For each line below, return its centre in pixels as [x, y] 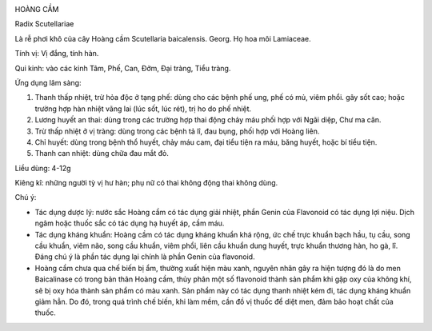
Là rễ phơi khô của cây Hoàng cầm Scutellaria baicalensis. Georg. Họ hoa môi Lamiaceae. [163, 38]
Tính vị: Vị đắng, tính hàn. [57, 54]
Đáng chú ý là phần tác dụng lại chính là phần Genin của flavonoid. [145, 257]
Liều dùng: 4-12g [43, 168]
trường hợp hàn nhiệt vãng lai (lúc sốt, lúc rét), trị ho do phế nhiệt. [143, 109]
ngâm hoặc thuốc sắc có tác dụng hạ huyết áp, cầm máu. [130, 223]
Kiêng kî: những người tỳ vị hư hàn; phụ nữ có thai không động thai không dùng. [146, 183]
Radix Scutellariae [44, 24]
